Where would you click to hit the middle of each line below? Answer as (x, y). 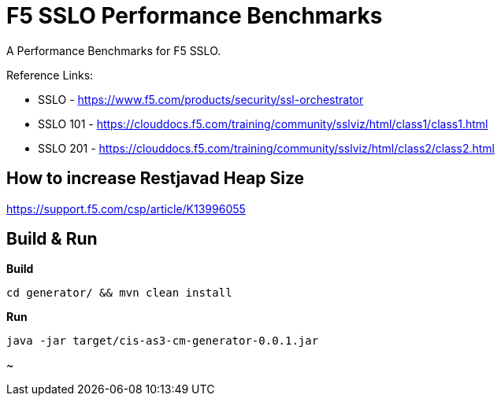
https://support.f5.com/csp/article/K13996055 (126, 208)
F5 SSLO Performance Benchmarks (195, 16)
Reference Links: (50, 75)
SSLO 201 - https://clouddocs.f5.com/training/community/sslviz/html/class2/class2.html (266, 148)
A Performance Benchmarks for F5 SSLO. (114, 50)
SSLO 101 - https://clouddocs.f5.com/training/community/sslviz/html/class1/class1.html (263, 124)
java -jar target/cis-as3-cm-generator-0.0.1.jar (163, 341)
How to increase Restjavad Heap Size (156, 179)
